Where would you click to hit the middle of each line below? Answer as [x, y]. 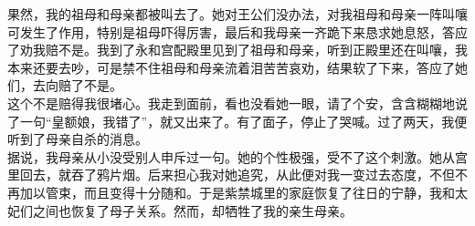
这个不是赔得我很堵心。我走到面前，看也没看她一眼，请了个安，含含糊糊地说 [237, 103]
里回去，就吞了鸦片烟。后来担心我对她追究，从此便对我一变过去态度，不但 [231, 175]
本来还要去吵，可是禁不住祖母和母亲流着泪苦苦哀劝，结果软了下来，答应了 [231, 67]
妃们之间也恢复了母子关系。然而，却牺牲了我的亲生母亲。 [180, 210]
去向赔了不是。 [77, 85]
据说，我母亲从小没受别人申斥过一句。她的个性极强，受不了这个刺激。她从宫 [237, 156]
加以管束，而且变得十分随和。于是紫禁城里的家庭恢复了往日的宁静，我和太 [243, 192]
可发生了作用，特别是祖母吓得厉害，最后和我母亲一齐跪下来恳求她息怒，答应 [237, 31]
